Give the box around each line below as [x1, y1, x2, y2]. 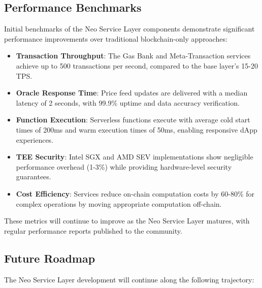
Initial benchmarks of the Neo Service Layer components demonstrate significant [4, 23, 255, 34]
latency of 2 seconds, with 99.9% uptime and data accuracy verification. [16, 97, 240, 108]
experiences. [16, 134, 54, 145]
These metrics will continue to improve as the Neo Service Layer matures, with [4, 215, 250, 226]
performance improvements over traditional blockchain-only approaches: [4, 33, 227, 44]
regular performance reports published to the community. [4, 225, 182, 236]
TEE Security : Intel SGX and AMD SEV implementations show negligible [16, 151, 253, 162]
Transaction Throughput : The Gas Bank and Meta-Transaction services [16, 50, 251, 61]
